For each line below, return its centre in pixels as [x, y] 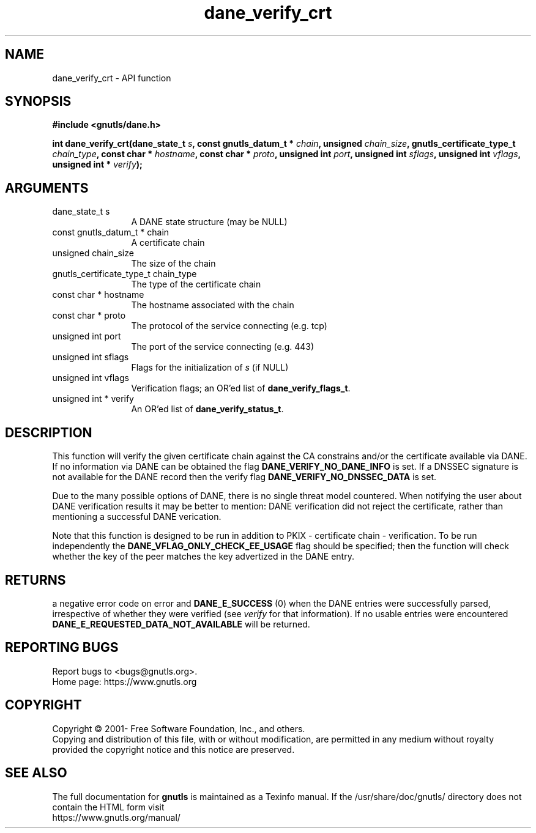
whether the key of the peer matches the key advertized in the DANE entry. [203, 557]
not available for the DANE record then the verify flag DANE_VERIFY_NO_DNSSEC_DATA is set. [244, 477]
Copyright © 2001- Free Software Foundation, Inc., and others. [179, 728]
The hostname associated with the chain [213, 305]
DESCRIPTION [49, 432]
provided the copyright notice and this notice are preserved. [173, 749]
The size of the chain [173, 264]
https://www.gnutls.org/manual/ [116, 817]
